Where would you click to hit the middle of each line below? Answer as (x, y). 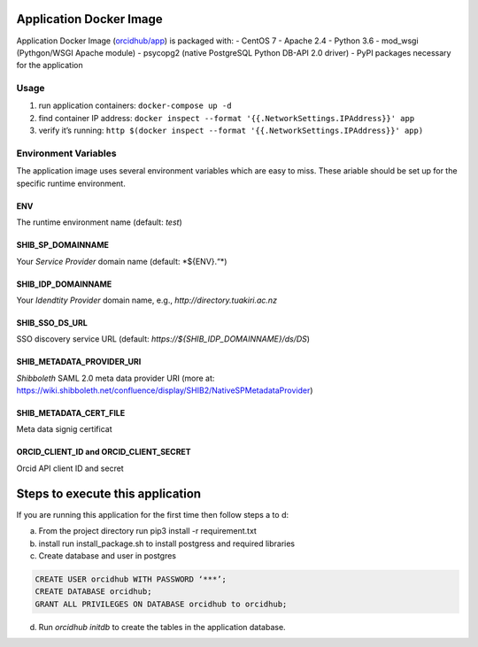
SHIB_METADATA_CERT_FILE (71, 413)
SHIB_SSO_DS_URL (52, 322)
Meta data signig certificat (64, 429)
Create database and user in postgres (108, 555)
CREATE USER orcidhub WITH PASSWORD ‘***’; (131, 579)
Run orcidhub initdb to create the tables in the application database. (162, 627)
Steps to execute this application (109, 493)
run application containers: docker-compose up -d (135, 105)
